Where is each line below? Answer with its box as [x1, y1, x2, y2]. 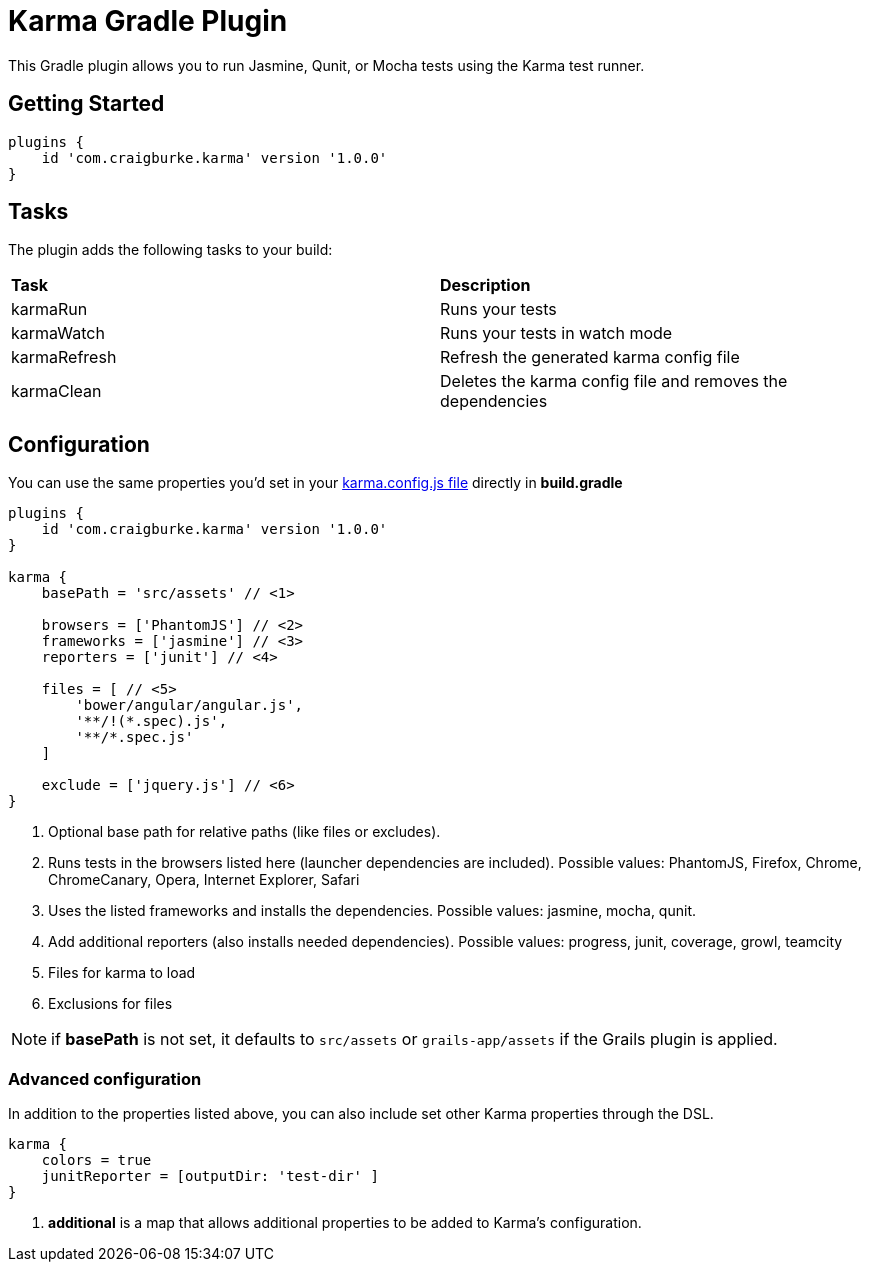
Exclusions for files [48, 995, 173, 1013]
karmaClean [11, 381, 102, 402]
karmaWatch [11, 323, 105, 344]
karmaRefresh [11, 347, 117, 368]
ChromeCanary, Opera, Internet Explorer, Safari [48, 871, 360, 889]
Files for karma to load [48, 964, 196, 982]
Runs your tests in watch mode [440, 323, 673, 344]
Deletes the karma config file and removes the [440, 371, 788, 392]
